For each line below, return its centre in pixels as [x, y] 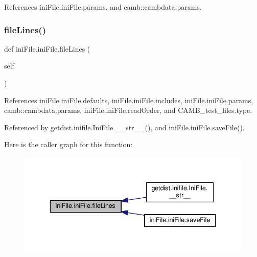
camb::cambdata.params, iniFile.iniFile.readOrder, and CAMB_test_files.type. [128, 110]
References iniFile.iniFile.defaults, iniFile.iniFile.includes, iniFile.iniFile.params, [129, 100]
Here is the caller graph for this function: [68, 144]
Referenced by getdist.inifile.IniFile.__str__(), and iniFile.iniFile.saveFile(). [124, 127]
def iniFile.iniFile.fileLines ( [47, 48]
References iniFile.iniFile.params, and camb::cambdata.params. [103, 7]
